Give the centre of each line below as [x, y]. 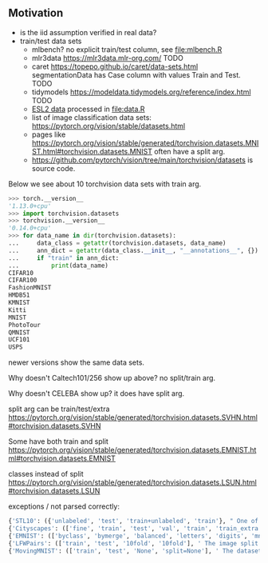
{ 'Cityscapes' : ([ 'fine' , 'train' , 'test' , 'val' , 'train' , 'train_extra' [135, 529]
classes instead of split [46, 474]
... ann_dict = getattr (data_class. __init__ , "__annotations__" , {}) [134, 250]
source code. [53, 168]
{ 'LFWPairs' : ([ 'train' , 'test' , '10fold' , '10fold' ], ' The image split [134, 543]
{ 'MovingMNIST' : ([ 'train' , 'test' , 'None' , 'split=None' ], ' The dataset [135, 551]
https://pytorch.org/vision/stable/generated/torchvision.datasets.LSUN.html [132, 482]
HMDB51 [19, 295]
